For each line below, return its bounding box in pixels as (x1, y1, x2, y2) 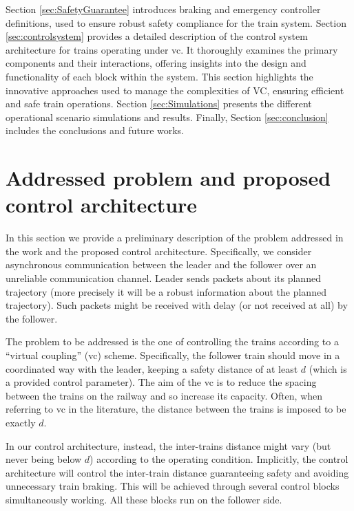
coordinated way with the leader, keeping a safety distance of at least (6, 361, 298, 376)
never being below (6, 452, 82, 466)
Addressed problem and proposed (6, 164, 331, 192)
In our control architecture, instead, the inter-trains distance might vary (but (6, 438, 331, 453)
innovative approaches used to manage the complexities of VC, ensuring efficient (6, 83, 344, 97)
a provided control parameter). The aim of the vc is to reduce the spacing (6, 375, 317, 389)
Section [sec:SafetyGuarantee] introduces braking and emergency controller (6, 2, 321, 16)
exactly (6, 415, 36, 429)
